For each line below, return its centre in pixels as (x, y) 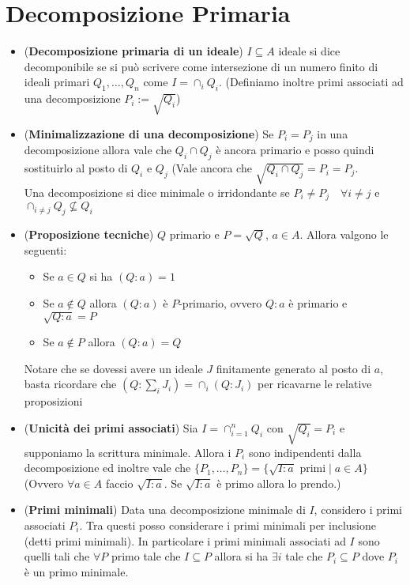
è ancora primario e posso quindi (295, 150)
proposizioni (53, 401)
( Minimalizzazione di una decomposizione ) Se (149, 133)
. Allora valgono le (344, 234)
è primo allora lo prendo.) (279, 483)
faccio (119, 483)
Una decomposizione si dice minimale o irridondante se (157, 192)
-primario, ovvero (220, 302)
